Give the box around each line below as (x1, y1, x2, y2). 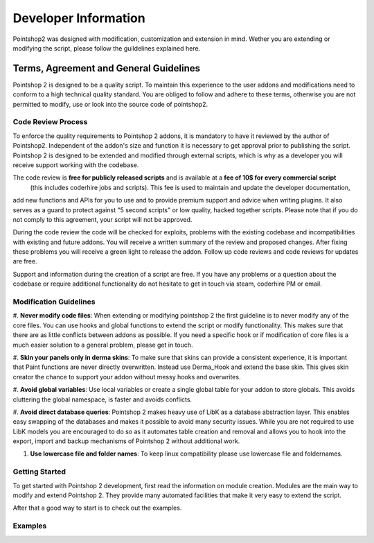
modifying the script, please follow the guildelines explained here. (12, 44, 201, 52)
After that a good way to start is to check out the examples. (12, 503, 182, 512)
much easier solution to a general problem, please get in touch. (12, 341, 193, 349)
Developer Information (12, 10, 145, 26)
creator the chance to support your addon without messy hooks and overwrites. (12, 372, 241, 381)
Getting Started (12, 467, 66, 476)
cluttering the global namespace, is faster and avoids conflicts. (12, 395, 193, 404)
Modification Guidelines (12, 297, 96, 307)
